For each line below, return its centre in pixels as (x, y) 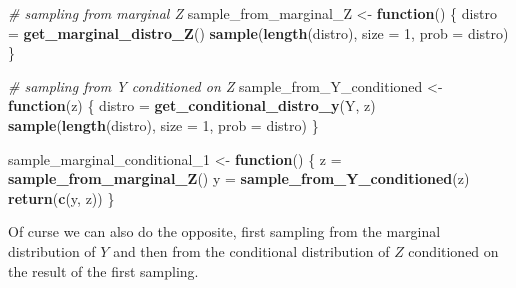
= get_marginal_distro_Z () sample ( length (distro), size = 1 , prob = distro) (258, 32)
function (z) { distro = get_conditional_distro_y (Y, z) (192, 105)
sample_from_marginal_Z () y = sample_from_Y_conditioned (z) (239, 178)
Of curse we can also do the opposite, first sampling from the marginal (224, 231)
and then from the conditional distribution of (251, 250)
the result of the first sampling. (103, 270)
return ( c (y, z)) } (61, 197)
